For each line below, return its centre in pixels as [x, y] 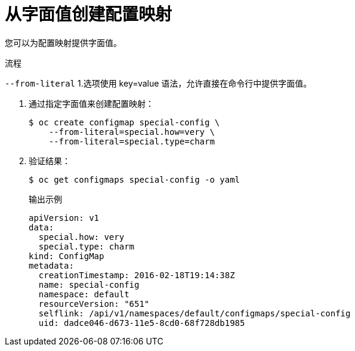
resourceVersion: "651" [94, 304]
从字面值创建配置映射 [89, 14]
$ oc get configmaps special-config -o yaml [135, 179]
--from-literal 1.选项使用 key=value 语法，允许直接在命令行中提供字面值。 [158, 83]
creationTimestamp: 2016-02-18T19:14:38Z [137, 275]
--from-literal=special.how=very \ [132, 132]
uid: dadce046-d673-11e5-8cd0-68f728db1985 [142, 323]
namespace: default [84, 294]
